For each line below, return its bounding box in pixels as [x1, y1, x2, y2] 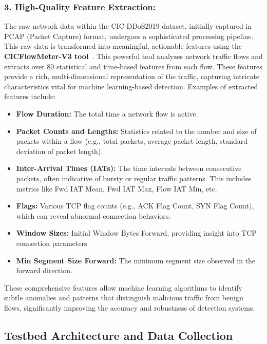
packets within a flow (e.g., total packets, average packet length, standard [16, 136, 248, 146]
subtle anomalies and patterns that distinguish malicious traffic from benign [4, 292, 243, 303]
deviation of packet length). [16, 145, 103, 156]
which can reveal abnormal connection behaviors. [16, 210, 171, 221]
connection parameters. [16, 237, 89, 248]
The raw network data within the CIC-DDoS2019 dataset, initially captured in [4, 21, 252, 31]
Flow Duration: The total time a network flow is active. [16, 108, 198, 119]
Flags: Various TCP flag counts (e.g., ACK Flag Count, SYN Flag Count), [16, 200, 254, 211]
